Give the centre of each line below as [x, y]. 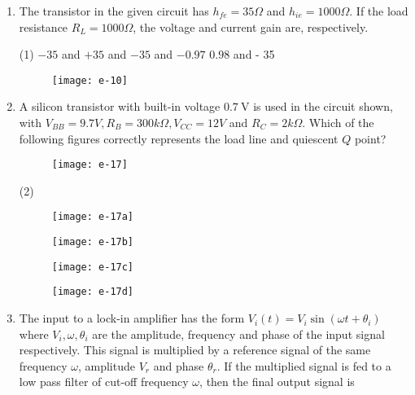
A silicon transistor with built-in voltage [120, 106]
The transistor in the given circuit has [114, 11]
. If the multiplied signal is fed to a [304, 365]
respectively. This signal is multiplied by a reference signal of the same [195, 350]
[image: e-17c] [93, 267]
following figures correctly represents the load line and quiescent [179, 138]
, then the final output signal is [277, 382]
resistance [44, 26]
